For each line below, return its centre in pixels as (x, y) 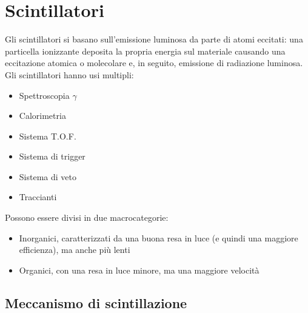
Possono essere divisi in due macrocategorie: (87, 217)
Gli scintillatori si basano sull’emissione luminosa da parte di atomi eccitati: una (154, 39)
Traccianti (38, 197)
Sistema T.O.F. (48, 136)
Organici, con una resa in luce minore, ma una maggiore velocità (139, 270)
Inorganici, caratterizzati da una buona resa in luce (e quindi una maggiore (159, 237)
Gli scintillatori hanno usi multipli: (69, 74)
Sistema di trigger (52, 156)
